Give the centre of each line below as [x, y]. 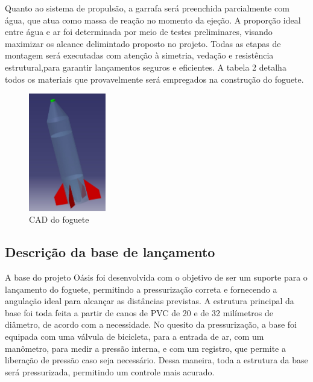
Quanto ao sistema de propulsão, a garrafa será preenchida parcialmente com [147, 8]
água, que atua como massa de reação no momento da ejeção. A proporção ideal [153, 20]
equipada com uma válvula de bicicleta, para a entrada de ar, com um [134, 336]
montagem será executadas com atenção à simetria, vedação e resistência [139, 55]
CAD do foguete [59, 219]
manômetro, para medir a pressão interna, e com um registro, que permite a [146, 348]
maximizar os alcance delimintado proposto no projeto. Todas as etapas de [143, 43]
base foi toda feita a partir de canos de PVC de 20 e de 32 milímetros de [139, 312]
